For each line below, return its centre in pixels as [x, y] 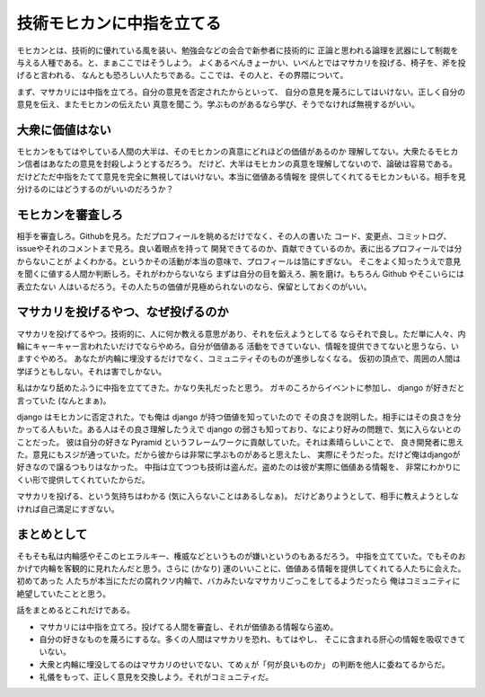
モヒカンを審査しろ [70, 215]
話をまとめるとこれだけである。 [75, 610]
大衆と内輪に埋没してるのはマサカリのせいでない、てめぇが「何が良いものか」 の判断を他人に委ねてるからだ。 [244, 664]
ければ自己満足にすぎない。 [68, 508]
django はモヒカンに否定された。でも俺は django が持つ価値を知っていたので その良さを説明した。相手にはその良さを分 [239, 417]
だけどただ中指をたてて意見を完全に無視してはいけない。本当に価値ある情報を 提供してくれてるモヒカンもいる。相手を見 [241, 176]
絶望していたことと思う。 [64, 594]
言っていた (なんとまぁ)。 [64, 401]
